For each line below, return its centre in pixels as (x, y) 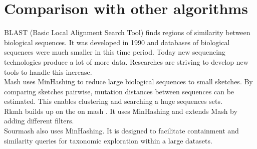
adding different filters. (39, 121)
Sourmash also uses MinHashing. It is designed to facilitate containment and (121, 131)
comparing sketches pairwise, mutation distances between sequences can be (119, 91)
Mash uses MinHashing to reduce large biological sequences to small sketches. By (128, 82)
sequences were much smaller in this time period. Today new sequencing (115, 52)
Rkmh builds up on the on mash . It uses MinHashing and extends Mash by (121, 111)
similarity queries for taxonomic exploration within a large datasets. (108, 140)
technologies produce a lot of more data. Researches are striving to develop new (126, 61)
